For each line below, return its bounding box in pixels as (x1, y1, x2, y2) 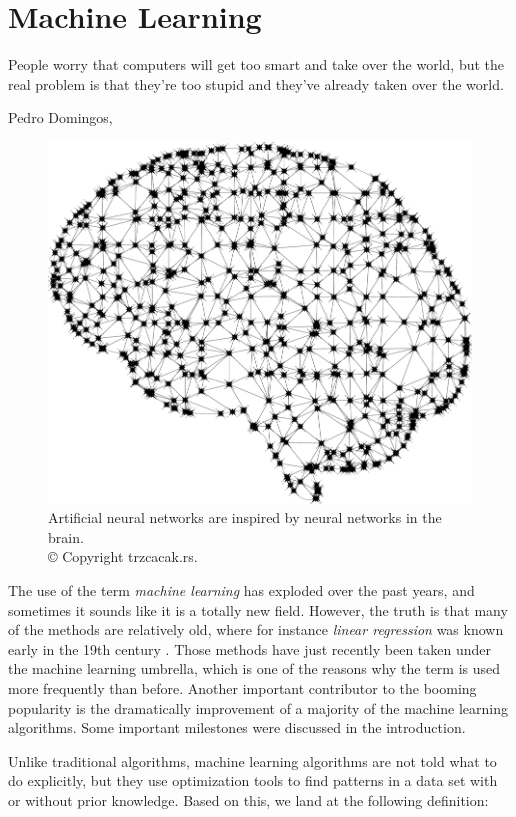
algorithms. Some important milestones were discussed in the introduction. (8, 717, 466, 738)
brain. (48, 526, 84, 547)
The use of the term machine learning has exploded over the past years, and (8, 580, 475, 601)
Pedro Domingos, (8, 107, 113, 128)
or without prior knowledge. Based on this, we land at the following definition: (8, 789, 489, 810)
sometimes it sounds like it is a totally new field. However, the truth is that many (8, 599, 508, 620)
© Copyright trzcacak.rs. (48, 546, 198, 567)
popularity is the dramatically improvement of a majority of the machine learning (8, 697, 509, 718)
